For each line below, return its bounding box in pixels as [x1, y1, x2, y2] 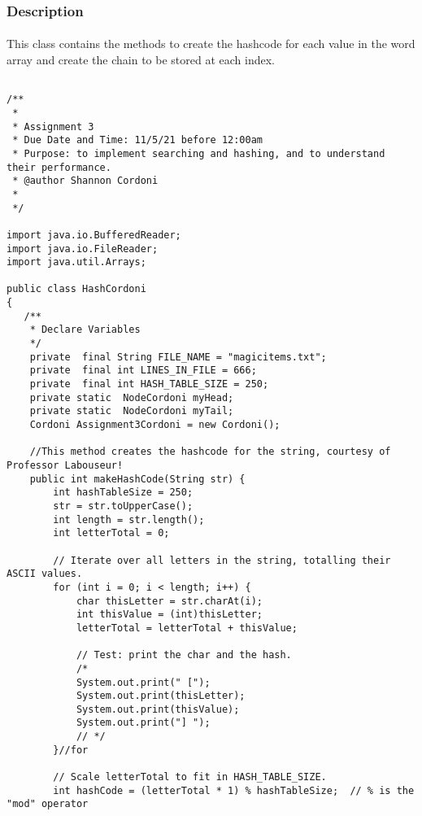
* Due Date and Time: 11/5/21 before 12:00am [12, 134, 263, 146]
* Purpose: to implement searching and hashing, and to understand [12, 147, 385, 159]
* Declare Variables [29, 324, 141, 336]
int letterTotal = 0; [53, 527, 170, 539]
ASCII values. [7, 568, 83, 580]
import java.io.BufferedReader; [7, 229, 181, 241]
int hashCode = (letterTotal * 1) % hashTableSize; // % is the [53, 784, 415, 796]
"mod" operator [7, 798, 89, 810]
